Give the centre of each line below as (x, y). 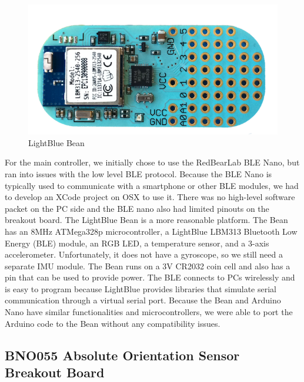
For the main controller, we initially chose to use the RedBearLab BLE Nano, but (152, 162)
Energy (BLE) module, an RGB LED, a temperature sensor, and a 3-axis (137, 243)
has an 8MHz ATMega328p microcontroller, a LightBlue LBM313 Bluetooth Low (151, 231)
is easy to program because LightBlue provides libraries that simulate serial (141, 288)
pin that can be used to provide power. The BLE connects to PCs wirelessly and (150, 277)
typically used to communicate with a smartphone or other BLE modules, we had (152, 185)
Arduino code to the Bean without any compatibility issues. (113, 323)
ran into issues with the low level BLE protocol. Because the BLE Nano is (138, 173)
